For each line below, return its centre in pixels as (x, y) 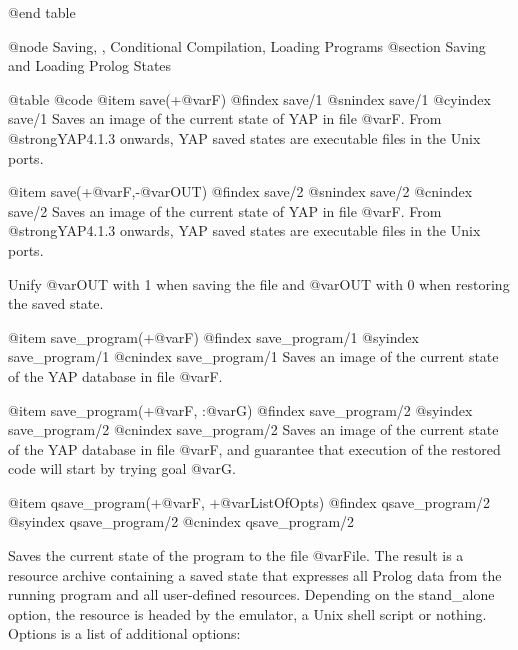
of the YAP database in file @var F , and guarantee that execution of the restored (254, 448)
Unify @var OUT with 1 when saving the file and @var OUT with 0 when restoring (259, 283)
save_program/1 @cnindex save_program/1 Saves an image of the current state (253, 356)
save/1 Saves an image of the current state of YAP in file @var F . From (225, 118)
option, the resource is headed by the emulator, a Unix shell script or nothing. (247, 613)
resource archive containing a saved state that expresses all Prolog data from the (255, 574)
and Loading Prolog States (90, 65)
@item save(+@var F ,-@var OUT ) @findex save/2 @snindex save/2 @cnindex (240, 191)
